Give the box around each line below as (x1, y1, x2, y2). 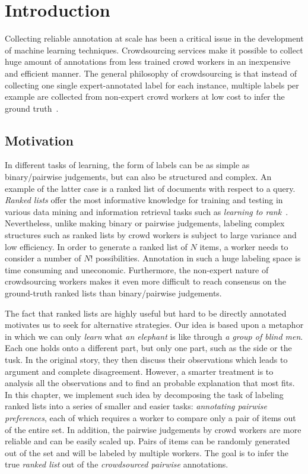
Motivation (5, 131, 74, 149)
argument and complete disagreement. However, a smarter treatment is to (5, 365, 274, 377)
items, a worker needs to (199, 240, 288, 252)
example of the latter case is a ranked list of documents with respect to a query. (5, 182, 296, 194)
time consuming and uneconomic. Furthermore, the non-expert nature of (5, 263, 269, 276)
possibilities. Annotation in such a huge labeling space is (95, 252, 301, 264)
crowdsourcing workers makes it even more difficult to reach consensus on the (5, 275, 286, 287)
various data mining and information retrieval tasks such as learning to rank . (5, 205, 288, 217)
